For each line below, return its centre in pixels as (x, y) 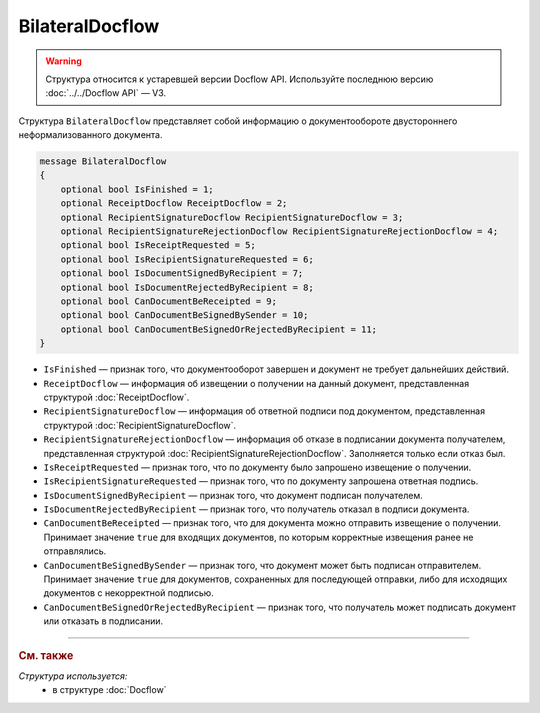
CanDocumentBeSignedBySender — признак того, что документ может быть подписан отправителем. (262, 565)
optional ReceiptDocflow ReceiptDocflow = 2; (174, 203)
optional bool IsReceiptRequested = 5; (158, 245)
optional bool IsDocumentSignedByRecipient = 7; (182, 273)
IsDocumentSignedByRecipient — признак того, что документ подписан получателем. (233, 495)
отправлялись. (75, 551)
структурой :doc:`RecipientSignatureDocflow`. (140, 425)
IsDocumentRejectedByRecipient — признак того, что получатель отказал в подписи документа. (256, 509)
